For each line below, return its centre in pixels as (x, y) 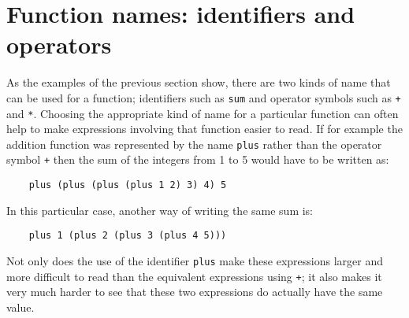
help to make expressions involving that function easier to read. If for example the (204, 129)
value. (20, 307)
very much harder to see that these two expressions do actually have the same (195, 292)
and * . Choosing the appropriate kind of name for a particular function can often (203, 113)
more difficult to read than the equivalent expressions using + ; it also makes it (194, 276)
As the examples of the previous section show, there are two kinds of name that (199, 82)
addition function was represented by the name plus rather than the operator (194, 144)
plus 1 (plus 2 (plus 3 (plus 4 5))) (128, 236)
